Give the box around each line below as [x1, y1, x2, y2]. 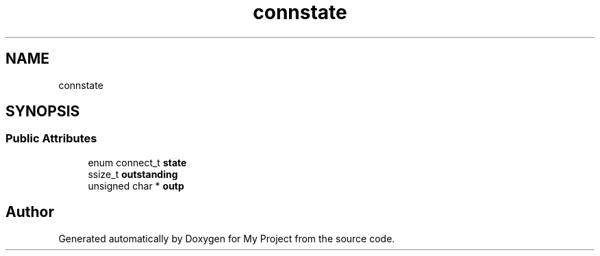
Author [5, 203, 54, 221]
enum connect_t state [88, 156, 187, 168]
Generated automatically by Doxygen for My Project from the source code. [58, 232, 395, 244]
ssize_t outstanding [88, 168, 178, 180]
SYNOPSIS [5, 103, 80, 120]
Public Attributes [5, 131, 97, 146]
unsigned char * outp [88, 179, 184, 192]
